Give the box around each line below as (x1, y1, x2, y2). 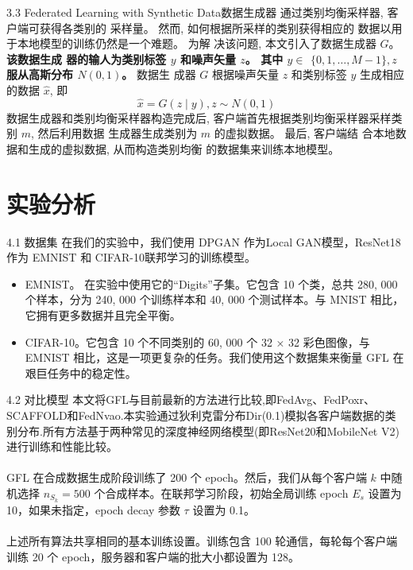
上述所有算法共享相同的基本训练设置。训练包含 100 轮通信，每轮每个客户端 (6, 533, 398, 549)
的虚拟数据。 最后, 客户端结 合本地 (214, 125, 396, 142)
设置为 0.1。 (192, 501, 255, 518)
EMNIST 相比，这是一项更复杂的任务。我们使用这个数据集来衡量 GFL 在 (25, 349, 404, 366)
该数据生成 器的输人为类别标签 (6, 50, 167, 67)
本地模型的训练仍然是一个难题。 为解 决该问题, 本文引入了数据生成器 (17, 35, 376, 52)
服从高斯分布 (6, 66, 73, 83)
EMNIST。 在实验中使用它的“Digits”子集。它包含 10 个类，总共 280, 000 (25, 275, 398, 292)
